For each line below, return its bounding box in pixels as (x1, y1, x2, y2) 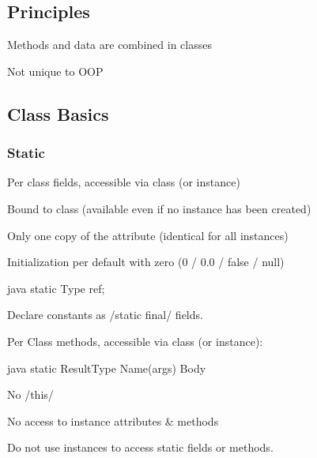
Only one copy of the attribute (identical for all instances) (7, 227, 289, 243)
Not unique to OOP (7, 62, 104, 79)
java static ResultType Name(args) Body (7, 359, 206, 376)
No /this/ (7, 386, 54, 403)
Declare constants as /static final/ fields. (7, 306, 203, 323)
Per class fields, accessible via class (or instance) (7, 174, 240, 190)
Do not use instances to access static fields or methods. (7, 439, 274, 456)
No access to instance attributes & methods (7, 412, 219, 429)
